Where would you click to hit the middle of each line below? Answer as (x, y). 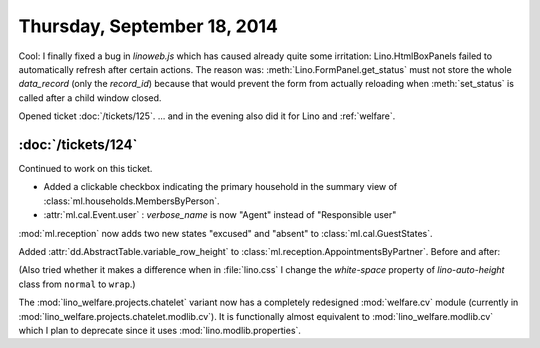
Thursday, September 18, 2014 (148, 26)
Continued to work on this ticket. (85, 169)
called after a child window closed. (90, 97)
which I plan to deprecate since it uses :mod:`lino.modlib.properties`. (160, 330)
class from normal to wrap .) (77, 284)
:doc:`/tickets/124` (78, 144)
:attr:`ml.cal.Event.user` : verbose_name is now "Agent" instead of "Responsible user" (220, 215)
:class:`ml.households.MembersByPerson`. (131, 201)
